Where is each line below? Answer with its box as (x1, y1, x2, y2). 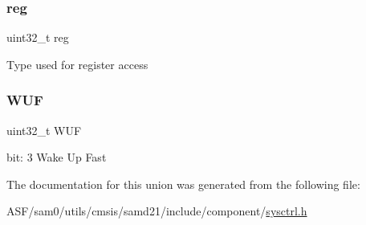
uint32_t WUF (6, 121, 82, 138)
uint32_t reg (6, 29, 69, 46)
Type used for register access (6, 55, 148, 72)
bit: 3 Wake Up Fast (6, 149, 107, 166)
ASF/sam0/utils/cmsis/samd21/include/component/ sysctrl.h (6, 202, 307, 219)
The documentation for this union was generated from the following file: (6, 175, 360, 192)
